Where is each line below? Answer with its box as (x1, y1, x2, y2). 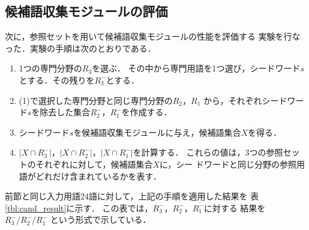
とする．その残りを (19, 73, 95, 86)
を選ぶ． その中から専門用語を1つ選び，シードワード (92, 62, 301, 74)
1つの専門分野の (19, 62, 82, 74)
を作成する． (121, 106, 172, 118)
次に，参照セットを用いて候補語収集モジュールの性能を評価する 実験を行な (5, 30, 301, 43)
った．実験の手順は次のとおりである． (5, 41, 156, 54)
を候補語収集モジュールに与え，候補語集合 (73, 126, 241, 138)
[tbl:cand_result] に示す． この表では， (5, 201, 153, 214)
